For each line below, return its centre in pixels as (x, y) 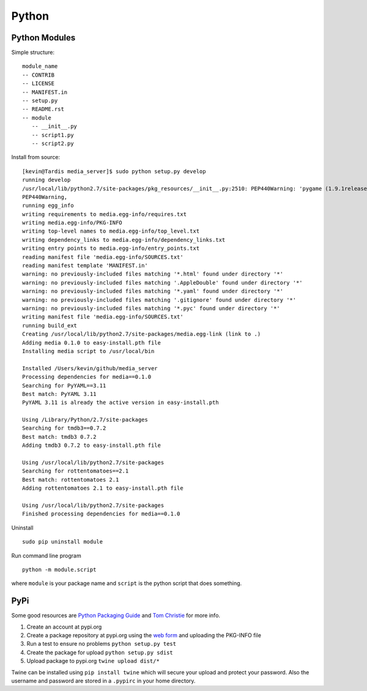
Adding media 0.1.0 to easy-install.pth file (92, 342)
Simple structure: (33, 53)
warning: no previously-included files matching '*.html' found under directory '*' (153, 274)
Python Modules (43, 38)
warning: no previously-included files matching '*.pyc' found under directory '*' (151, 308)
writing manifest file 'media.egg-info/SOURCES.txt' (103, 317)
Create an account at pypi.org (64, 627)
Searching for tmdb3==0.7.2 (64, 428)
